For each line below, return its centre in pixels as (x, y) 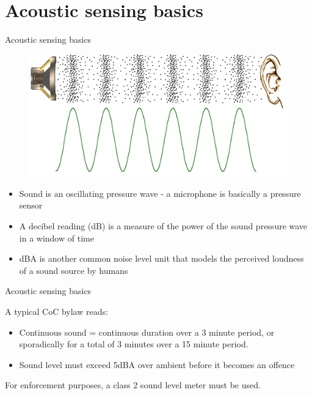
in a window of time (56, 238)
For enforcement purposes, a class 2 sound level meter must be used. (133, 385)
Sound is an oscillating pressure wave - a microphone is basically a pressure (160, 193)
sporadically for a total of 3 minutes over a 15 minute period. (134, 344)
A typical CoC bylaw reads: (56, 311)
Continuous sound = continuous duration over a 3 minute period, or (147, 332)
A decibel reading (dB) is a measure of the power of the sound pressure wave (163, 226)
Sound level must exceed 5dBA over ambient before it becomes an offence (157, 364)
